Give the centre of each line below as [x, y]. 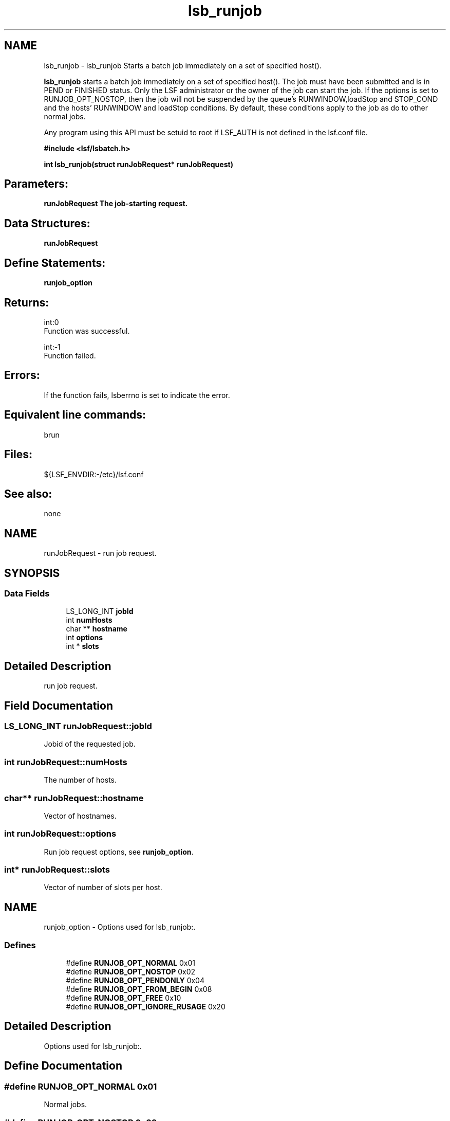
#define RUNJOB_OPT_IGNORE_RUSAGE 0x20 [146, 1007]
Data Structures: [47, 223]
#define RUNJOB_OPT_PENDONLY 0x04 [135, 981]
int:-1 [52, 347]
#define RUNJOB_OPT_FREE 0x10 [124, 998]
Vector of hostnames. [80, 816]
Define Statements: [55, 263]
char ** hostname [97, 629]
